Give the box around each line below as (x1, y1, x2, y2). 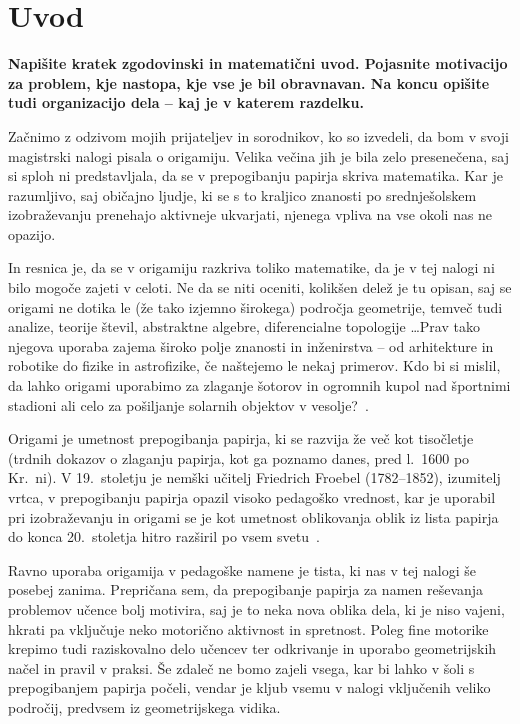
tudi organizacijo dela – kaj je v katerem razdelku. (8, 92, 364, 113)
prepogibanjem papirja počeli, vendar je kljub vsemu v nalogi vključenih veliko (8, 677, 491, 698)
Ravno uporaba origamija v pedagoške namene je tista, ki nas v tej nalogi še (8, 559, 477, 580)
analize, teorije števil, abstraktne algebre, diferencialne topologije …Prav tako (8, 316, 480, 337)
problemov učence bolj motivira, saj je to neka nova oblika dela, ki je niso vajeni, (8, 598, 505, 619)
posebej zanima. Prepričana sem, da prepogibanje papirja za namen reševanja (8, 579, 484, 600)
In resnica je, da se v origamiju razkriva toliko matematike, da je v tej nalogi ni (8, 257, 495, 278)
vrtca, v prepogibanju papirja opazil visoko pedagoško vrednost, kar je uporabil (8, 487, 496, 507)
